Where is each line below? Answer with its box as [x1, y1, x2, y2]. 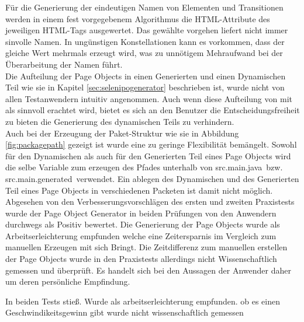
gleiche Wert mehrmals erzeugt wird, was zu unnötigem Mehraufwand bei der [5, 47, 283, 59]
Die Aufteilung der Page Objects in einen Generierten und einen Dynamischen [5, 69, 286, 82]
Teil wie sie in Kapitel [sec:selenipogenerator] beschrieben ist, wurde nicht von [5, 81, 285, 93]
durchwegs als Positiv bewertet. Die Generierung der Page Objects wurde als [5, 218, 280, 230]
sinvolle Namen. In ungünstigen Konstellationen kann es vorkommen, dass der [5, 35, 285, 47]
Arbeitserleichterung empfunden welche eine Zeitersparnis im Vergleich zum [5, 229, 277, 242]
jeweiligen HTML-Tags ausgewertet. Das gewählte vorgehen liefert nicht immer [5, 24, 288, 36]
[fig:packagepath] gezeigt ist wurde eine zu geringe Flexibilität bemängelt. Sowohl [5, 138, 297, 150]
